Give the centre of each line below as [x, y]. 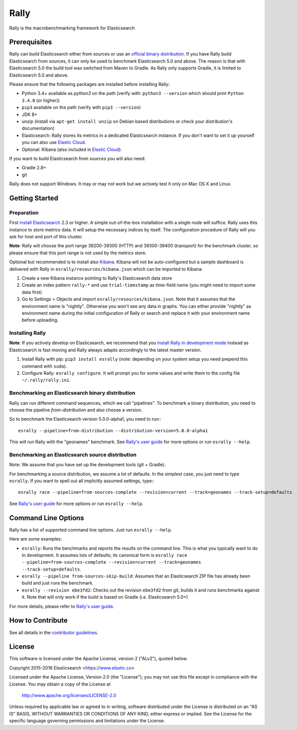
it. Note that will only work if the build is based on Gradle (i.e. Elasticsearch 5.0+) [105, 597]
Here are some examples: [36, 539]
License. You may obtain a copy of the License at [60, 684]
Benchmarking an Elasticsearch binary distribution [72, 393]
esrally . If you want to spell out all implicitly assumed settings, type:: [82, 481]
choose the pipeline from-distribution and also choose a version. [76, 410]
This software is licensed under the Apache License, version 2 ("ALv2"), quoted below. [98, 659]
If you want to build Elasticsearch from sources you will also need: [77, 158]
